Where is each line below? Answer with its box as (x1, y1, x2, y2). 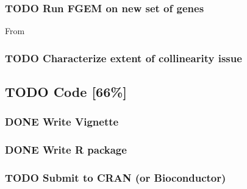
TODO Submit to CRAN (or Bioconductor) (5, 170, 226, 185)
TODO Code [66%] (5, 82, 127, 101)
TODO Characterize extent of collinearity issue (5, 50, 242, 65)
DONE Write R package (5, 142, 127, 157)
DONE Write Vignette (5, 114, 119, 129)
